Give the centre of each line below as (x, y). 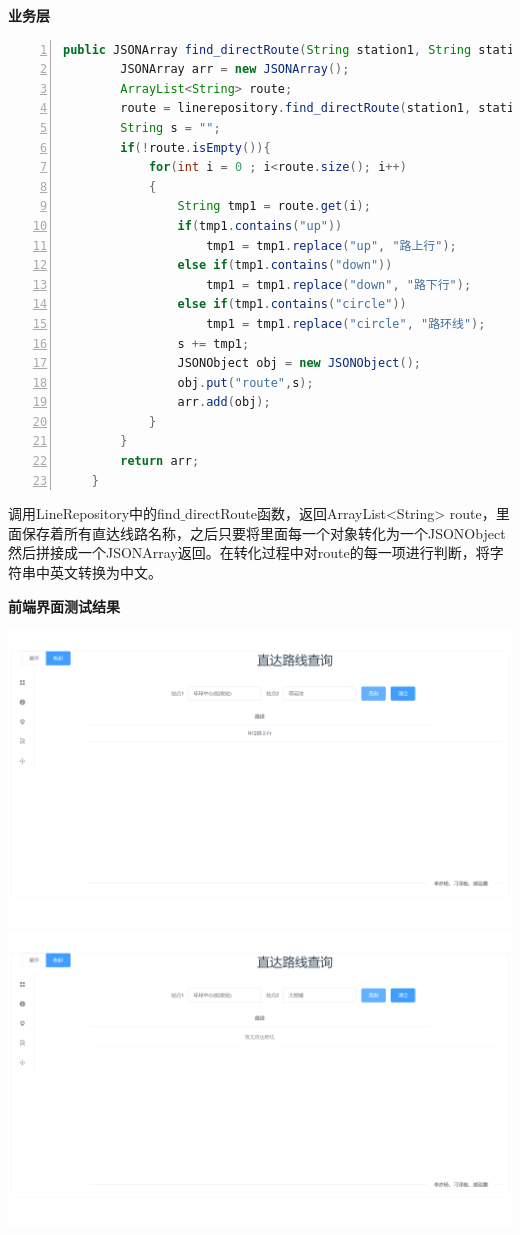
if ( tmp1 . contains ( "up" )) (260, 225)
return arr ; (160, 461)
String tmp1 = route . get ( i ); (274, 206)
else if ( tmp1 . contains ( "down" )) (285, 265)
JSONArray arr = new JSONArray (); (235, 69)
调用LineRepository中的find (94, 513)
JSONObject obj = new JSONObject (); (299, 363)
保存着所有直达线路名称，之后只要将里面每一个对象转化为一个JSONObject (263, 532)
